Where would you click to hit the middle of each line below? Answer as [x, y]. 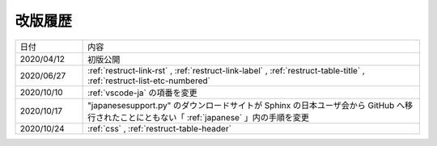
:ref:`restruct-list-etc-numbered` [149, 81]
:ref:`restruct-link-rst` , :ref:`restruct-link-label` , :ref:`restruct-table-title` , [227, 70]
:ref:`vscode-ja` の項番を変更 [142, 93]
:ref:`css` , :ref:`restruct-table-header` [160, 128]
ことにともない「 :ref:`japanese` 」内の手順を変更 [215, 117]
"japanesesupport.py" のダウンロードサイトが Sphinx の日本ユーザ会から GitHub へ [246, 105]
